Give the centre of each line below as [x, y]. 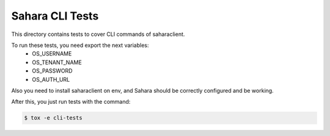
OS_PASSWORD [52, 71]
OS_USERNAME [52, 54]
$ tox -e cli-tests [53, 118]
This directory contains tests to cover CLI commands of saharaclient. [98, 34]
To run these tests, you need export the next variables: [80, 45]
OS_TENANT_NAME [57, 62]
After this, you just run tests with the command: [71, 102]
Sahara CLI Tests [55, 16]
